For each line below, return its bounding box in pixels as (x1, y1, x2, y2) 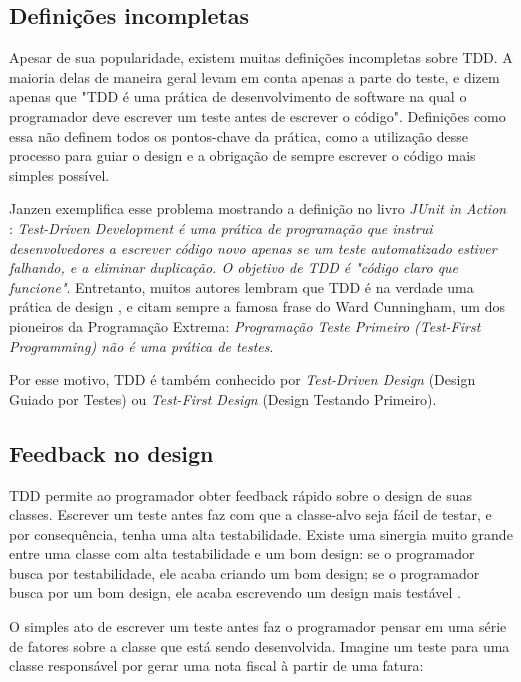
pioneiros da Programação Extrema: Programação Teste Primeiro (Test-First (9, 315, 481, 336)
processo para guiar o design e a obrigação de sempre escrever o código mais (9, 145, 476, 166)
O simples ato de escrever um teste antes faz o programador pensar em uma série (9, 616, 507, 637)
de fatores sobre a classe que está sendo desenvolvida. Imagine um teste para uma (9, 635, 510, 656)
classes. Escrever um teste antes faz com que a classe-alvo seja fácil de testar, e (9, 504, 492, 525)
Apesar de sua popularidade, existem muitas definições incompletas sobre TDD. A (9, 47, 513, 68)
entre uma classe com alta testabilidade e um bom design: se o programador (9, 543, 475, 564)
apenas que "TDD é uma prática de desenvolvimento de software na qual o (9, 86, 467, 107)
